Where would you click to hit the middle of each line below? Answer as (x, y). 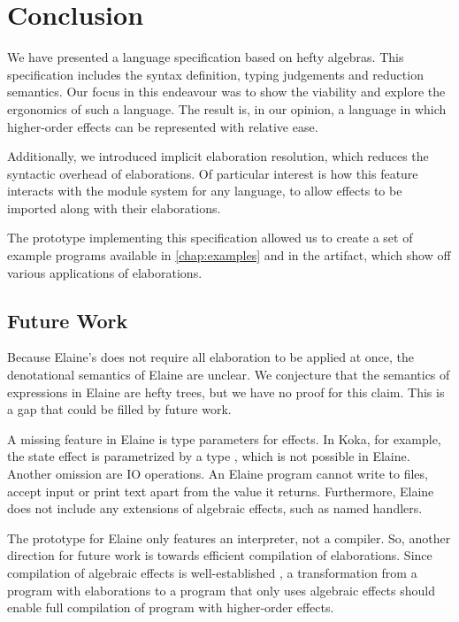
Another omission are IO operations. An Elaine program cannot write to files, (218, 474)
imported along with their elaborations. (114, 207)
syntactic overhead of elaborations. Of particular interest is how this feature (213, 173)
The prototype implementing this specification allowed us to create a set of (210, 238)
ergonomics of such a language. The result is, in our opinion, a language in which (227, 108)
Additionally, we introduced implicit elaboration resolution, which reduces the (218, 156)
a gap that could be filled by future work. (119, 409)
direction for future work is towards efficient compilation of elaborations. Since (220, 555)
